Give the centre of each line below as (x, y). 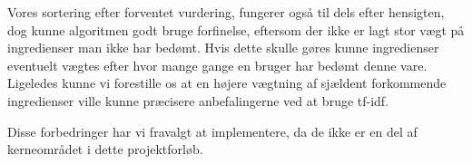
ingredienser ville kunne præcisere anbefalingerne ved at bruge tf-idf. (198, 100)
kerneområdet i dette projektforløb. (105, 149)
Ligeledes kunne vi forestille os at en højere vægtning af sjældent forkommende (227, 83)
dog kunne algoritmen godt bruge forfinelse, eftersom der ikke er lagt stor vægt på (236, 29)
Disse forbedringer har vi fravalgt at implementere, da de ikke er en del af (212, 131)
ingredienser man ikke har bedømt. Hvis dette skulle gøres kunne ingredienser (223, 48)
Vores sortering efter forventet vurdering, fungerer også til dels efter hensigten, (226, 12)
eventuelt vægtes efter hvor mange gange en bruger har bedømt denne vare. (217, 65)
